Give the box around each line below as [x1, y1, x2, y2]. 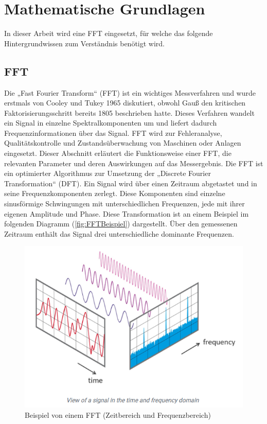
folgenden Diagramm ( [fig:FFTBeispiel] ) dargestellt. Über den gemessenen [4, 218, 238, 229]
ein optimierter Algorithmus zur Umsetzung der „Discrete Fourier [4, 168, 211, 179]
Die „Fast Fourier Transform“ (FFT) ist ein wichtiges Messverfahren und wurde [4, 87, 256, 98]
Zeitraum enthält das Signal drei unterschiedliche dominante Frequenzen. [4, 228, 234, 239]
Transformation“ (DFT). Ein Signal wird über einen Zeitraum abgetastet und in [4, 178, 257, 188]
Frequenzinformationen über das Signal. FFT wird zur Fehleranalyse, [4, 127, 222, 138]
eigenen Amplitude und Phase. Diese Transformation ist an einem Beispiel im [4, 208, 249, 219]
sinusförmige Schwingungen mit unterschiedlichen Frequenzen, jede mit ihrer [4, 198, 245, 209]
